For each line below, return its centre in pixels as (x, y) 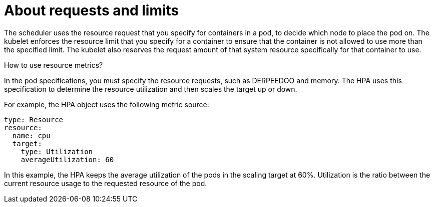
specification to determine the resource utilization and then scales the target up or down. (151, 89)
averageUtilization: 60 (67, 159)
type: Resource (34, 119)
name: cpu (31, 135)
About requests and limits (92, 10)
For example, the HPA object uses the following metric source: (107, 104)
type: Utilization (57, 151)
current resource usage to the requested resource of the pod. (106, 183)
